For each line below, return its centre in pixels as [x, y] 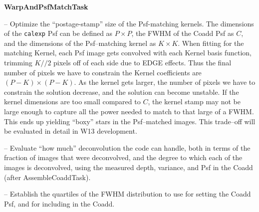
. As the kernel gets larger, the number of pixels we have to [165, 82]
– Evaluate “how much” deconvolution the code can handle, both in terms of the [127, 147]
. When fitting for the [211, 43]
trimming [18, 63]
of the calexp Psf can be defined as [58, 33]
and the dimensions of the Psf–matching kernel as [80, 43]
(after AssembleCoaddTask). [47, 177]
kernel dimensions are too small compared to [72, 102]
